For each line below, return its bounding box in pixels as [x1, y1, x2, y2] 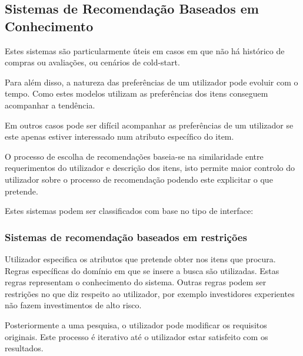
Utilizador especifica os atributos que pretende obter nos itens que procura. [5, 252, 276, 265]
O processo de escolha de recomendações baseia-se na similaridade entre [5, 150, 264, 162]
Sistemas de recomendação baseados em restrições [5, 229, 247, 244]
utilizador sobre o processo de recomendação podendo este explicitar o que [5, 173, 273, 185]
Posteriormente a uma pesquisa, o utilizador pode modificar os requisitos [5, 318, 267, 331]
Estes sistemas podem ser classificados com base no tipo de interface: [5, 205, 254, 217]
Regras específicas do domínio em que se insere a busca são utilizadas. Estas [5, 264, 279, 276]
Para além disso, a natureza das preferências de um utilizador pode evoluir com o [5, 75, 298, 88]
